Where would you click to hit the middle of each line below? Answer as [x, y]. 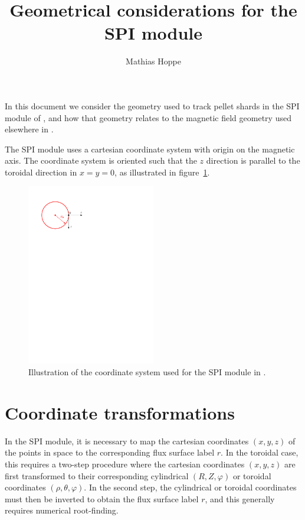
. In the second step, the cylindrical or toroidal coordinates [190, 487]
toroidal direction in [41, 172]
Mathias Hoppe [153, 61]
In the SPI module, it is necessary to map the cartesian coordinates [127, 441]
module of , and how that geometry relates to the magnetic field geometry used [148, 117]
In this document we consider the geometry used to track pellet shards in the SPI [152, 105]
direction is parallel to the [253, 160]
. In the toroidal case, [260, 452]
